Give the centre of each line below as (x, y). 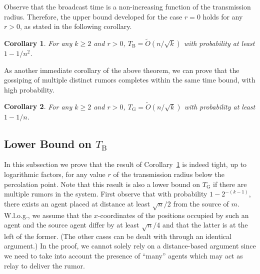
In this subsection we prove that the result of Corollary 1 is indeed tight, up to (125, 164)
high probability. (29, 89)
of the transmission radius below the (169, 174)
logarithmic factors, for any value (55, 174)
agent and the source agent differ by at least (72, 225)
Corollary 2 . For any (38, 106)
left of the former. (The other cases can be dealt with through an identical (118, 236)
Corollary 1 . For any (38, 43)
